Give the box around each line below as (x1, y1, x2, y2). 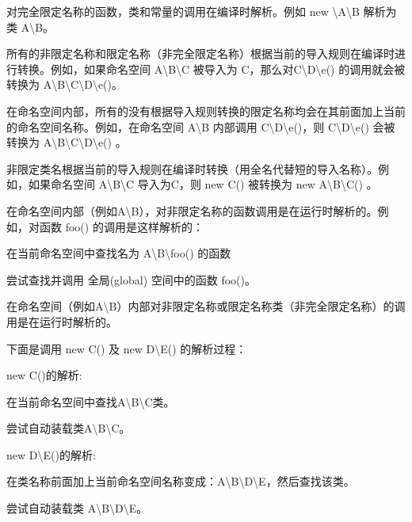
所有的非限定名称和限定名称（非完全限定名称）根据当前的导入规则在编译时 (6, 45, 395, 62)
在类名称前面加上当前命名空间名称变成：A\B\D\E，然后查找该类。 (6, 473, 355, 490)
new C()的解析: (6, 367, 82, 383)
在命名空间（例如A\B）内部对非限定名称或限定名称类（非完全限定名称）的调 (6, 298, 406, 314)
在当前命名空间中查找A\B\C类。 (6, 393, 175, 410)
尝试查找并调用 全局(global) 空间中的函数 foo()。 (6, 271, 257, 288)
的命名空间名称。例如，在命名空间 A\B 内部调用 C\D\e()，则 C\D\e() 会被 (6, 118, 395, 135)
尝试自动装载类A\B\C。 (6, 420, 131, 436)
